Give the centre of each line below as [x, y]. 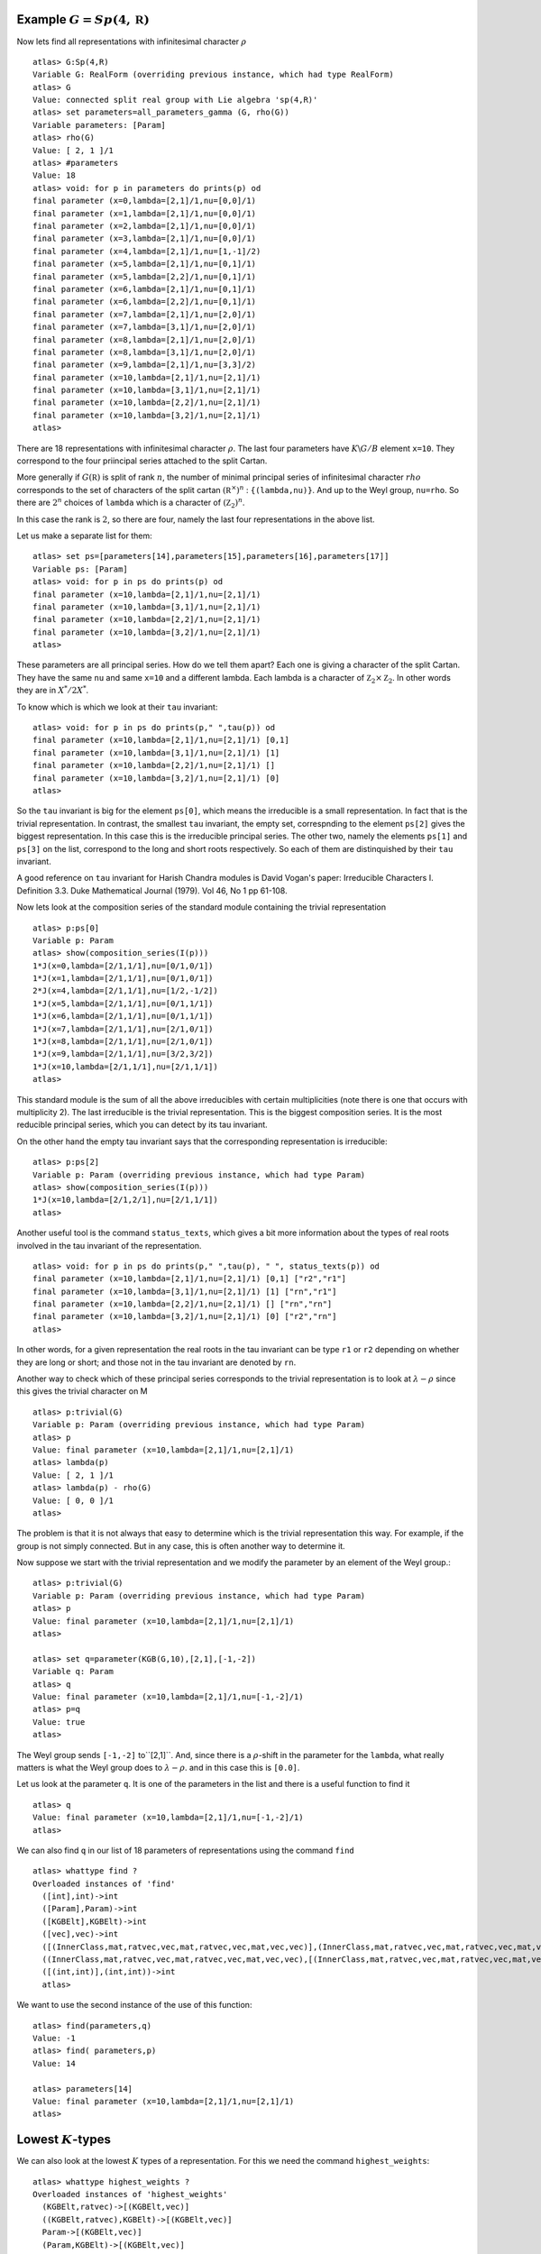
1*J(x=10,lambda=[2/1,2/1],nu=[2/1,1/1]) [125, 1200]
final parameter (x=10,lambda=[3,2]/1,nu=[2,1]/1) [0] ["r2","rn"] [185, 1317]
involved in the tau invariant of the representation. [109, 1245]
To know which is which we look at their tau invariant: [117, 707]
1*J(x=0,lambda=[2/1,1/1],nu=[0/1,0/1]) [123, 966]
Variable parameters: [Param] [100, 125]
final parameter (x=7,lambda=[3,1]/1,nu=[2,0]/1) [145, 327]
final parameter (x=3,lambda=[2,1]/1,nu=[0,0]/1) [145, 238]
